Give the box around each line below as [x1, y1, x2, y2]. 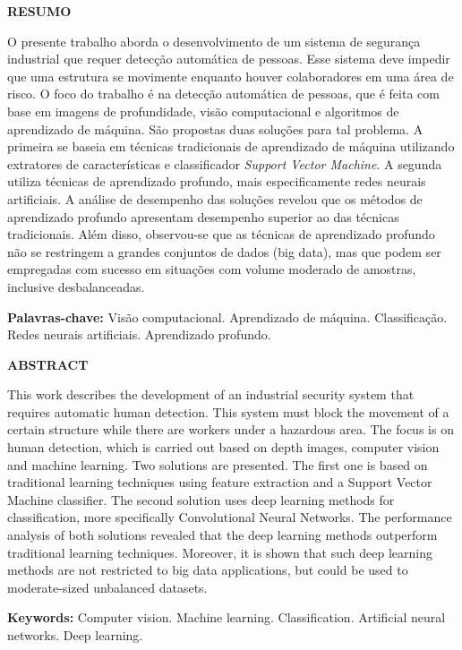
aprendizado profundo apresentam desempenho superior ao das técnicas [7, 207, 399, 226]
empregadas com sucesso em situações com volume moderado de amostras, [7, 260, 416, 278]
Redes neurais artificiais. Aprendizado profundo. [7, 325, 271, 344]
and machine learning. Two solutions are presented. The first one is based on [7, 455, 428, 474]
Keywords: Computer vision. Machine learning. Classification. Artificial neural [7, 608, 446, 627]
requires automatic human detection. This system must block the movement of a [7, 402, 449, 421]
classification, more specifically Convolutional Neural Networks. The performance [7, 508, 452, 526]
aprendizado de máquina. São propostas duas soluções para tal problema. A [7, 119, 423, 138]
